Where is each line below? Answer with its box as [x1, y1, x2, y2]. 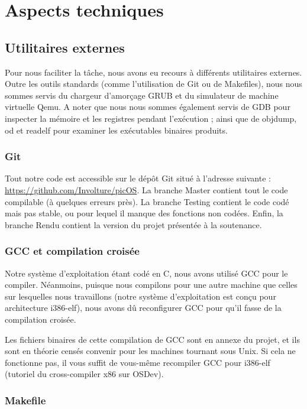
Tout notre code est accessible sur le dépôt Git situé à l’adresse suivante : [5, 172, 271, 184]
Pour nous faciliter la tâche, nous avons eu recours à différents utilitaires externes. [5, 66, 302, 78]
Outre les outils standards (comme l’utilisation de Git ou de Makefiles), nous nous [5, 77, 302, 90]
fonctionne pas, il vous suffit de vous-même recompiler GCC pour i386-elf [5, 356, 270, 368]
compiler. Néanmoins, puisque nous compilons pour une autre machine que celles [5, 278, 298, 291]
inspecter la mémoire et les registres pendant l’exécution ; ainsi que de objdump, [5, 112, 297, 124]
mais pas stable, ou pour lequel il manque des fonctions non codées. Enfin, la [5, 207, 283, 219]
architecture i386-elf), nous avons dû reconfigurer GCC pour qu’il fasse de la [5, 301, 282, 314]
